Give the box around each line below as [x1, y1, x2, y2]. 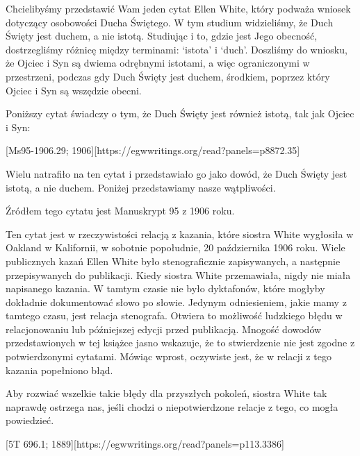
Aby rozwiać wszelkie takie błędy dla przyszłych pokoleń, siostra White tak [6, 386, 327, 400]
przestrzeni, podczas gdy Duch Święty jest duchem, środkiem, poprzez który [6, 69, 330, 83]
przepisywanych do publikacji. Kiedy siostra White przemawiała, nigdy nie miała [6, 267, 351, 282]
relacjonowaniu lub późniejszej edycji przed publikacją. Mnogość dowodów [6, 321, 322, 336]
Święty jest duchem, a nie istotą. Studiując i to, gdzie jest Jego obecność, [6, 28, 318, 43]
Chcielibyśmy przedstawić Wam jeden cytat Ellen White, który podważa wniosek [6, 1, 351, 15]
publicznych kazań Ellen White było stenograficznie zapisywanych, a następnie [6, 253, 341, 268]
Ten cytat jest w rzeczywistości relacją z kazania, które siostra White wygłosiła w [6, 226, 354, 241]
